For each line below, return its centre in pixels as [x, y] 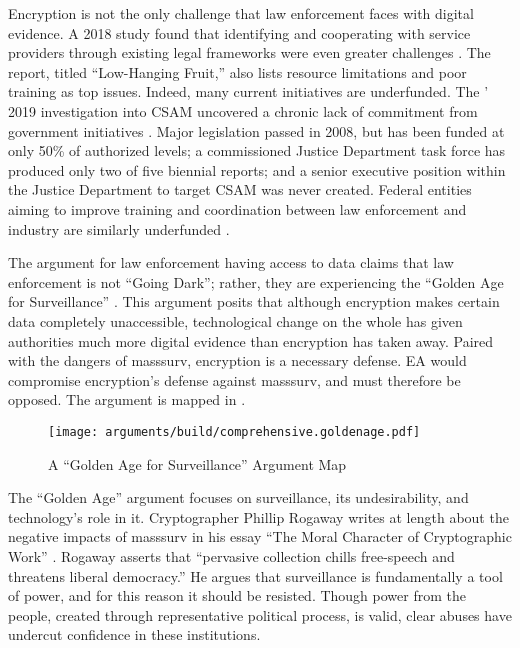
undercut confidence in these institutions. [134, 634]
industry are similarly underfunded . [119, 228]
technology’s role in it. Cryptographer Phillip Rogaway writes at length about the [258, 516]
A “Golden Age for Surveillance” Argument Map [197, 463]
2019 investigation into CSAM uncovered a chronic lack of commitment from [243, 110]
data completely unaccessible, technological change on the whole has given [235, 320]
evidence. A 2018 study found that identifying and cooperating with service [239, 32]
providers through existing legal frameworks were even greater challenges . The [249, 52]
